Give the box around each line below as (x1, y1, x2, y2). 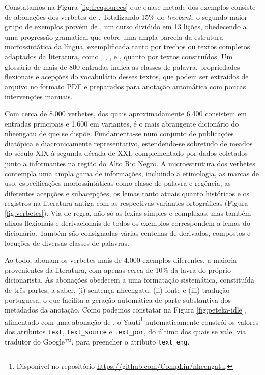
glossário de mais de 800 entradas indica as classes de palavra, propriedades (5, 61, 240, 72)
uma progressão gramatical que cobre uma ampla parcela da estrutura (5, 31, 223, 42)
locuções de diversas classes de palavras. (5, 237, 129, 248)
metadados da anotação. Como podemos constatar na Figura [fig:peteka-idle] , (5, 304, 246, 315)
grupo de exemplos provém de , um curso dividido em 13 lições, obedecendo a (5, 21, 247, 32)
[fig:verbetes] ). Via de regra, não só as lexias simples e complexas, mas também (5, 207, 251, 218)
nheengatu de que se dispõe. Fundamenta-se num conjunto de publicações (5, 128, 234, 139)
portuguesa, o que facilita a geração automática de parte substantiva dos (5, 294, 231, 305)
